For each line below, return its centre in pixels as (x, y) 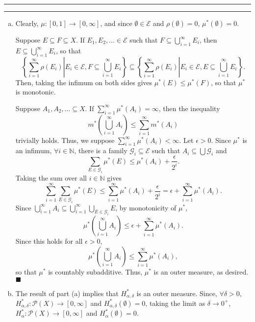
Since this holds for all (49, 241)
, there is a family (101, 150)
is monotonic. (36, 92)
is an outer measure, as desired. (201, 271)
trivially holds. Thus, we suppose (65, 140)
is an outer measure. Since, (177, 293)
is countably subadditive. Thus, (95, 271)
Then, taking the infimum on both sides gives (84, 82)
